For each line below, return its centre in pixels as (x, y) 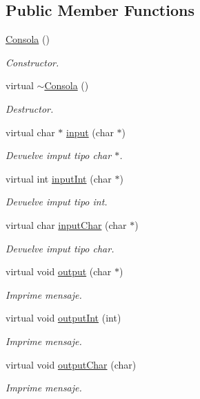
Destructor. (30, 108)
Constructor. (32, 62)
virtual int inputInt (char (59, 178)
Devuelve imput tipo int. (57, 202)
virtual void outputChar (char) (71, 364)
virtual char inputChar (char (66, 224)
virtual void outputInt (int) (63, 318)
